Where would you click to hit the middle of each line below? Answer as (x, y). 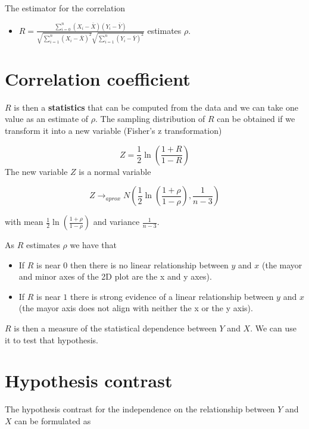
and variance (116, 222)
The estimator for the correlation (65, 8)
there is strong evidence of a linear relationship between (172, 296)
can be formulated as (53, 420)
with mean (24, 222)
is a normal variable (115, 171)
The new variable (36, 171)
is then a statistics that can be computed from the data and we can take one (156, 107)
